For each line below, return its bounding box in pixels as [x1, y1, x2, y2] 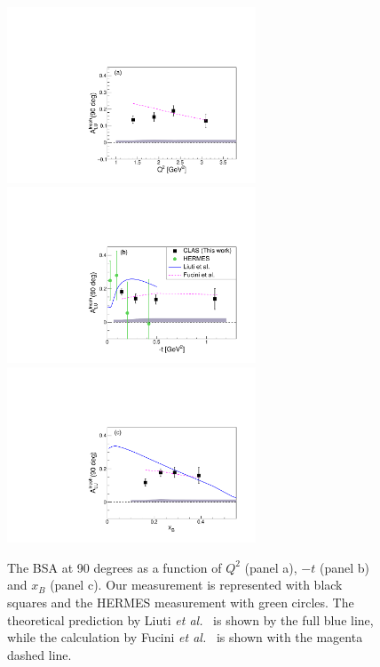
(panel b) [319, 558, 370, 576]
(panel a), [244, 558, 297, 576]
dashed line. [7, 645, 72, 663]
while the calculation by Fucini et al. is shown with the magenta [7, 628, 363, 647]
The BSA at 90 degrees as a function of [7, 558, 222, 576]
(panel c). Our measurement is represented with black [50, 575, 343, 594]
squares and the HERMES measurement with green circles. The [7, 592, 354, 611]
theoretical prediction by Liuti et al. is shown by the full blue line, [7, 610, 374, 629]
